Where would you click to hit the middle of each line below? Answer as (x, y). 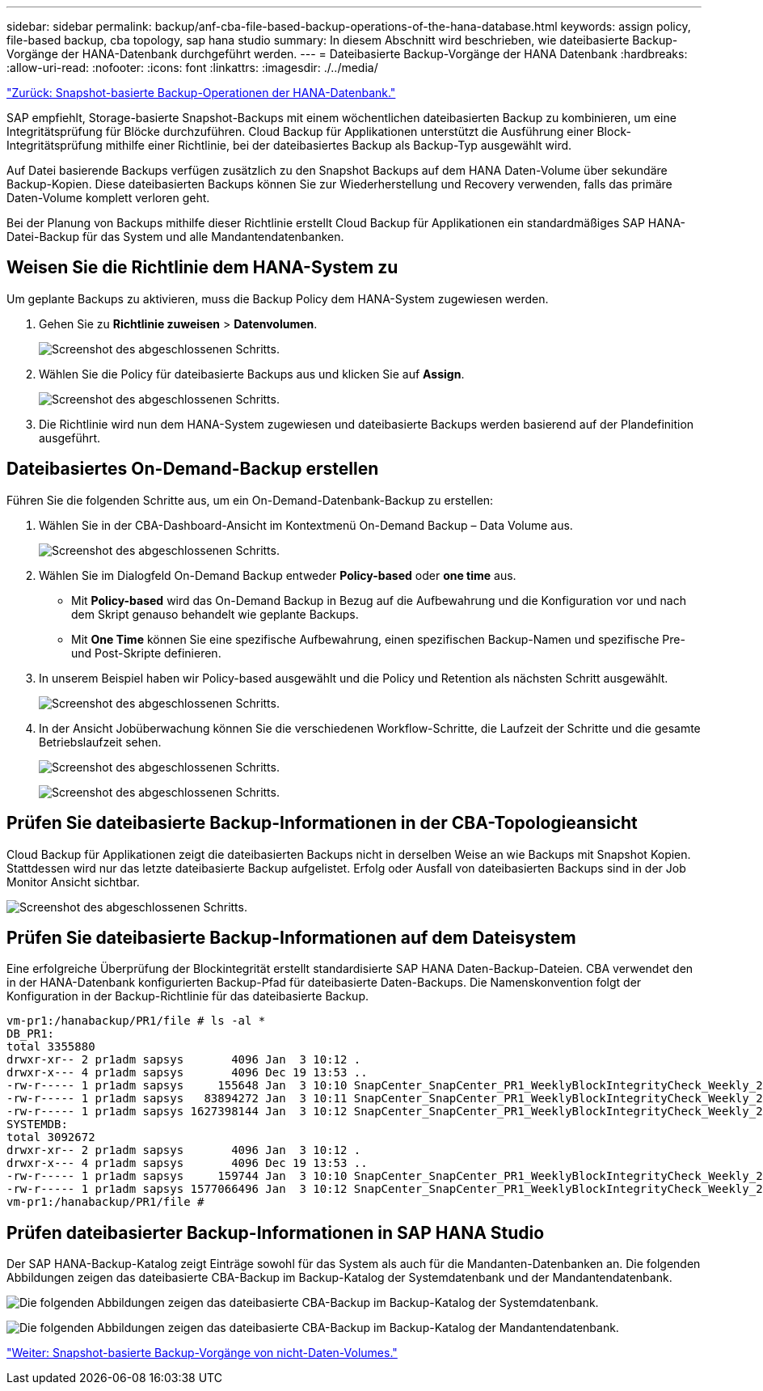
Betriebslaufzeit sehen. (100, 742)
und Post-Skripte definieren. (146, 653)
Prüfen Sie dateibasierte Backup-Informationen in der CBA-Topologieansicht (322, 823)
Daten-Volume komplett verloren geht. (108, 198)
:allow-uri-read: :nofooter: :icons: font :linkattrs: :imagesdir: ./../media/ (192, 68)
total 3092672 (51, 1137)
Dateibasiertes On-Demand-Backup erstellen (193, 469)
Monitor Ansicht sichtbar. (73, 882)
